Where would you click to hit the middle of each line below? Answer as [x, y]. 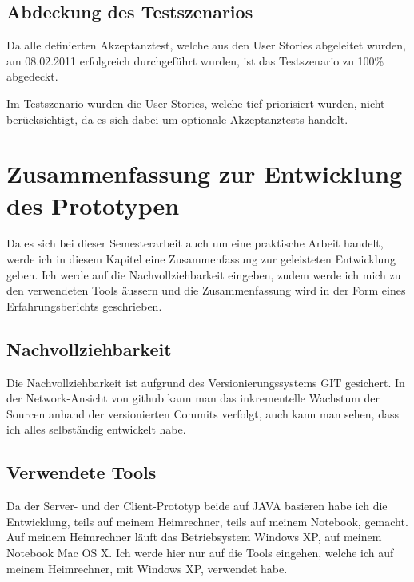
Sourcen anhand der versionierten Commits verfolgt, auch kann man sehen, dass [203, 413]
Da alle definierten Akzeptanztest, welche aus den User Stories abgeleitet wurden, [206, 45]
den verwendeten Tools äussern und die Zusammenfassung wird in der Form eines [206, 290]
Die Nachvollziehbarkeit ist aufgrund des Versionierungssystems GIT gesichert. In [206, 382]
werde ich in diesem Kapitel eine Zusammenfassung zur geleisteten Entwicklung [201, 259]
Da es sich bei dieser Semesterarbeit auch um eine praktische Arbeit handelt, [195, 243]
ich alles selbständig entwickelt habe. [96, 429]
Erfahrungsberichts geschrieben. [84, 305]
